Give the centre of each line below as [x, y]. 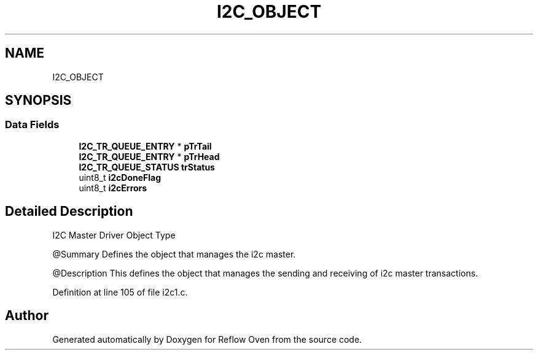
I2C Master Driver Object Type [114, 235]
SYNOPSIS [38, 101]
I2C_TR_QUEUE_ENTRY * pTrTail [145, 146]
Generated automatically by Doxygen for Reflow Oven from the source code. [207, 339]
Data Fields [32, 125]
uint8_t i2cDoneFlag [120, 177]
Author [27, 316]
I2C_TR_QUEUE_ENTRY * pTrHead [149, 156]
